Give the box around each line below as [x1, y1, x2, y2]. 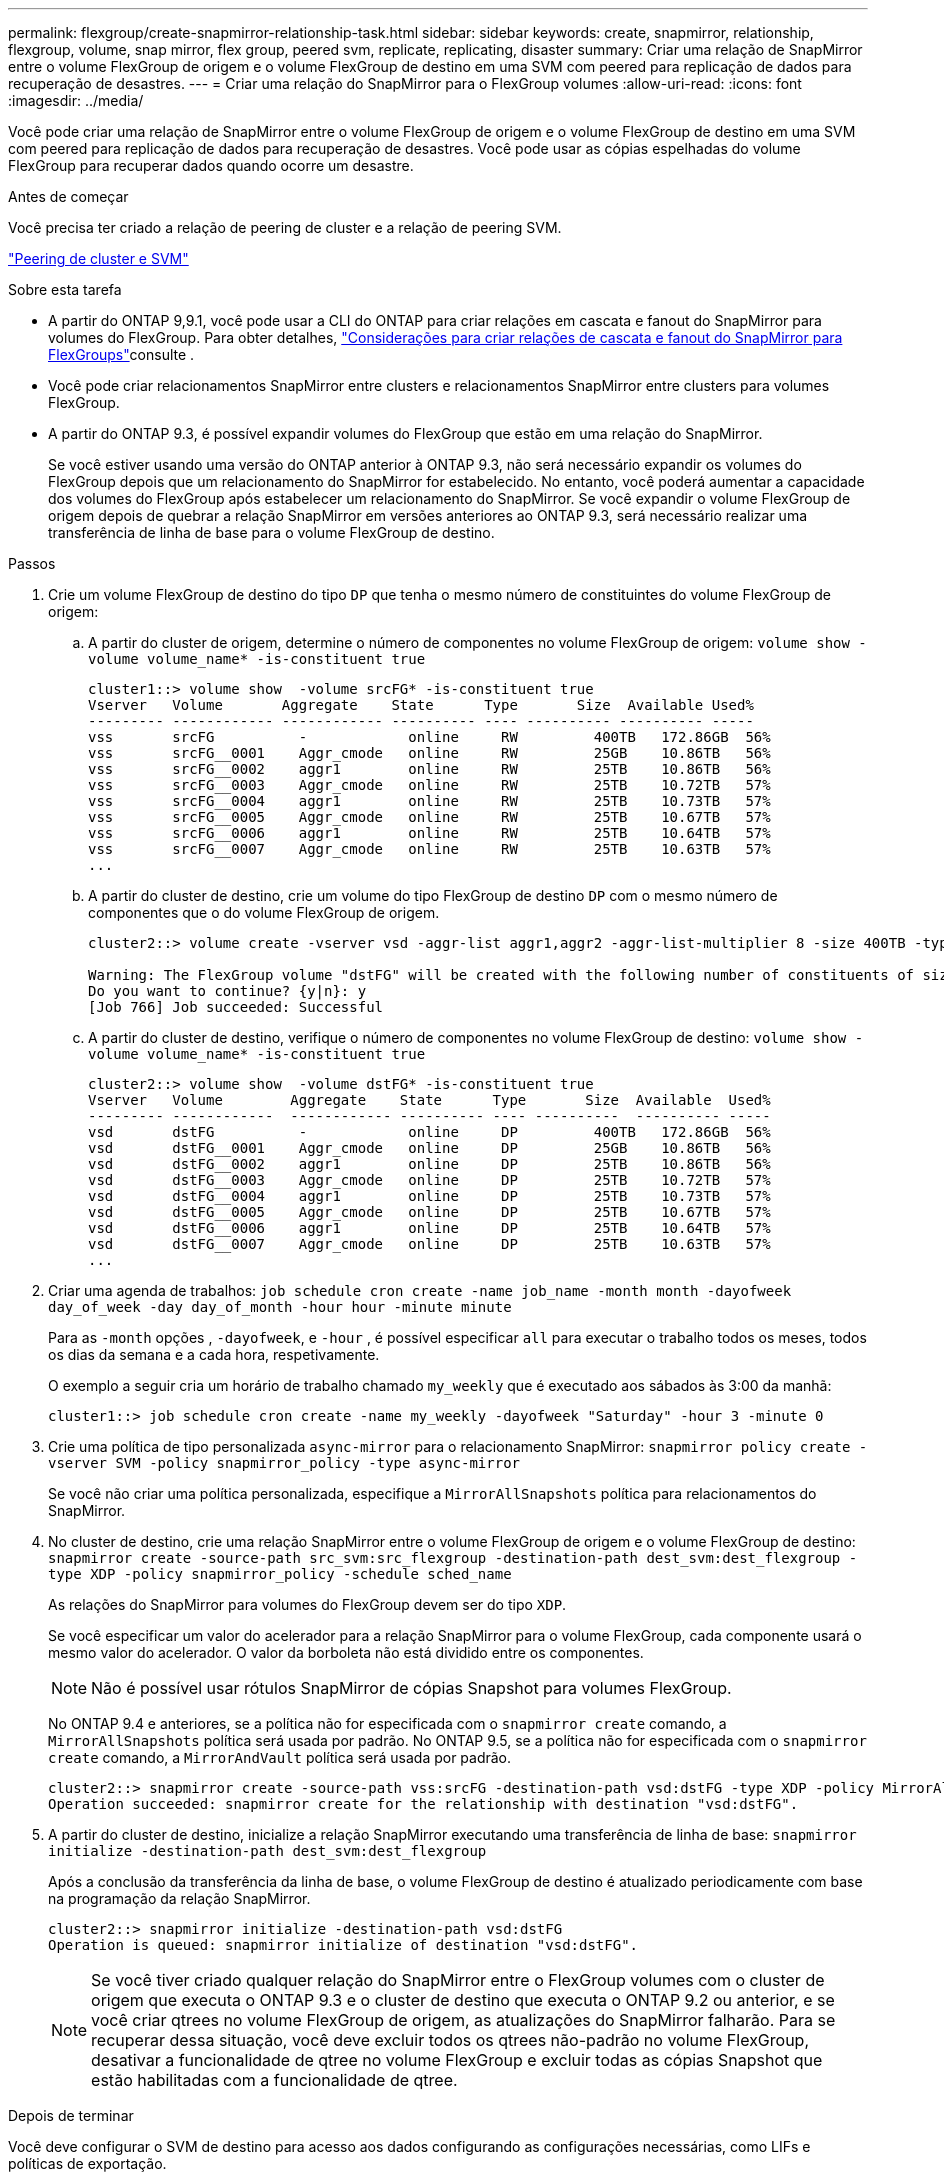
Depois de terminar [8, 2107, 134, 2124]
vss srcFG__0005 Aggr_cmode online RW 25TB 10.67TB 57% [88, 809, 771, 825]
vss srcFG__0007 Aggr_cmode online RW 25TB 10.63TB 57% [88, 841, 771, 857]
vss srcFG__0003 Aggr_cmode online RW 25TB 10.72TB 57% [88, 777, 771, 793]
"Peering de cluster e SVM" [8, 250, 189, 267]
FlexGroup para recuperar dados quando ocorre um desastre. [8, 157, 414, 174]
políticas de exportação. [8, 2155, 167, 2172]
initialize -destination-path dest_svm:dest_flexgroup [48, 1843, 487, 1859]
